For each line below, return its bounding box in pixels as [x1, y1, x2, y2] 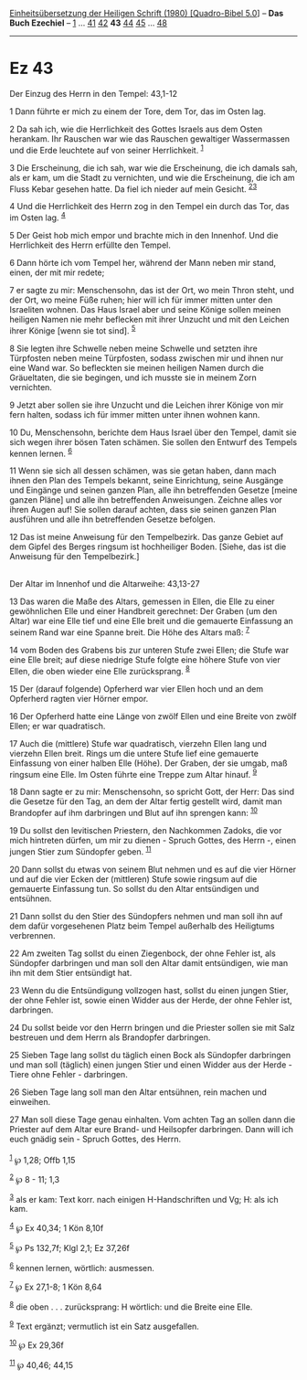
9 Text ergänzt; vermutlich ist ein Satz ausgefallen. [9, 1319, 199, 1332]
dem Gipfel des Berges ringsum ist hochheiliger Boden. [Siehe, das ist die [9, 541, 287, 552]
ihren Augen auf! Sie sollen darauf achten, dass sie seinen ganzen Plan [9, 504, 277, 515]
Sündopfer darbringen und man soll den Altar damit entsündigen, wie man [9, 957, 289, 968]
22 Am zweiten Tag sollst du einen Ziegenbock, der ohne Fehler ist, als [9, 948, 276, 959]
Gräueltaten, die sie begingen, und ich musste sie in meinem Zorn [9, 372, 258, 383]
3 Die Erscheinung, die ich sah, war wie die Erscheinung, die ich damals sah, [9, 162, 298, 173]
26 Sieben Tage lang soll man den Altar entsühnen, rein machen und [9, 1087, 268, 1098]
